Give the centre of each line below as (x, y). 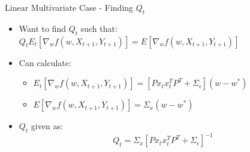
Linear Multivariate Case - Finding (69, 7)
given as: (47, 126)
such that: (99, 28)
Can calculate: (45, 62)
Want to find (42, 28)
